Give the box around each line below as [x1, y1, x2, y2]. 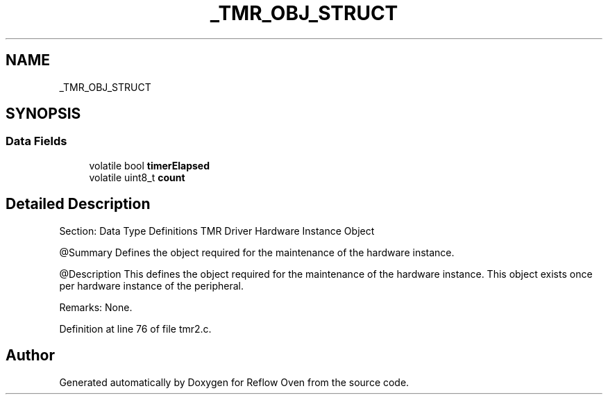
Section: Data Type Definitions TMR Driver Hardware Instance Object [59, 224, 375, 237]
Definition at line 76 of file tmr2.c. [59, 322, 212, 335]
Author [6, 347, 55, 365]
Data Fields [6, 134, 67, 149]
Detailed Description [6, 195, 151, 213]
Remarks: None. [59, 301, 133, 313]
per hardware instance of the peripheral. [59, 279, 244, 292]
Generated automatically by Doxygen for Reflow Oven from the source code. [59, 376, 409, 388]
